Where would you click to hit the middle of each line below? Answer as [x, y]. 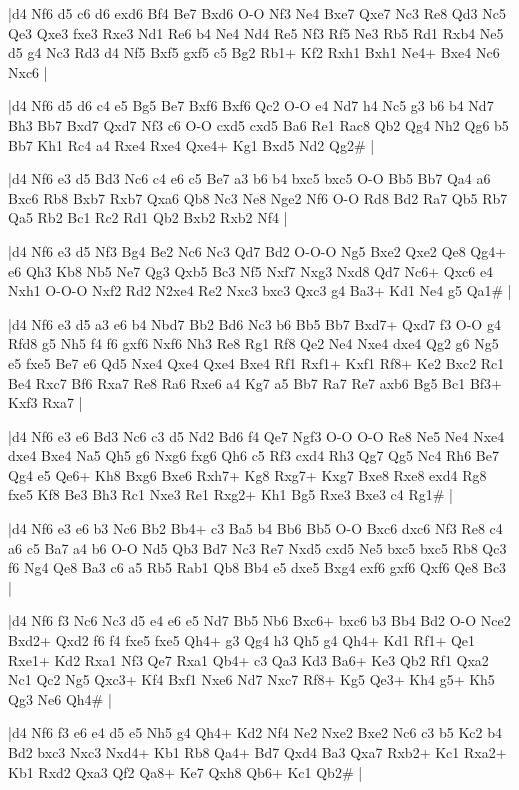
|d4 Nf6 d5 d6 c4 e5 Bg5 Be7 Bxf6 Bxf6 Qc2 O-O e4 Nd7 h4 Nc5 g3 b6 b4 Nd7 [251, 105]
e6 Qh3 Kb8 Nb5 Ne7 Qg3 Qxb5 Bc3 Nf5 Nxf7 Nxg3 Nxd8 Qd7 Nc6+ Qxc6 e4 [251, 270]
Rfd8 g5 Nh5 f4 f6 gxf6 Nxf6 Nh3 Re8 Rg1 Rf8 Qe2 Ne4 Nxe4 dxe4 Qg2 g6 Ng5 [253, 343]
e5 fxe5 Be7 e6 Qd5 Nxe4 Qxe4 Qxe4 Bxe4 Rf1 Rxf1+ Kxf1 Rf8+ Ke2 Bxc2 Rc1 [256, 362]
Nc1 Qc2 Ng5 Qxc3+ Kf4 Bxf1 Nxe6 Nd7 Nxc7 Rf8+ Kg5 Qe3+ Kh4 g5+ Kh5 [251, 679]
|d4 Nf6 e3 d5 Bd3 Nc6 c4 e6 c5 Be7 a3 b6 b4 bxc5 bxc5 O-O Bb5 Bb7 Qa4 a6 [249, 178]
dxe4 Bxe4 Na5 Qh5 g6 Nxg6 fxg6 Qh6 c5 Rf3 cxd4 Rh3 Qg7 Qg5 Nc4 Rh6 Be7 [253, 455]
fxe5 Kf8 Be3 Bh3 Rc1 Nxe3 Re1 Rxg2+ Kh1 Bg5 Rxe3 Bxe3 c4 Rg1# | [230, 494]
